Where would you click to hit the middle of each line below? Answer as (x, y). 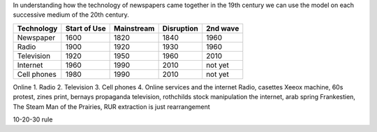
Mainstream (134, 28)
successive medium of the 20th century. (71, 15)
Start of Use (86, 28)
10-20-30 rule (33, 119)
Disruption (180, 28)
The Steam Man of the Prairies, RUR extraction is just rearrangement (112, 107)
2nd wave (223, 28)
